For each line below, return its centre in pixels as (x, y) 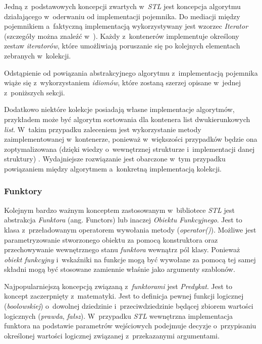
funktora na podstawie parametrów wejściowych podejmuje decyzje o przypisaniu (130, 326)
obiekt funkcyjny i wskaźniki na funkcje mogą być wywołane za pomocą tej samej (130, 259)
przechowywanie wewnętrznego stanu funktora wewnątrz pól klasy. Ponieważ (122, 249)
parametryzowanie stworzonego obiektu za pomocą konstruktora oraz (111, 239)
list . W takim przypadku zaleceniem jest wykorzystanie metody (103, 129)
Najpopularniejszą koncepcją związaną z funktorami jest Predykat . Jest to (118, 286)
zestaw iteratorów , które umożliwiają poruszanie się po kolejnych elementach (122, 46)
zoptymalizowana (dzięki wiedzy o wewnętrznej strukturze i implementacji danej (129, 149)
